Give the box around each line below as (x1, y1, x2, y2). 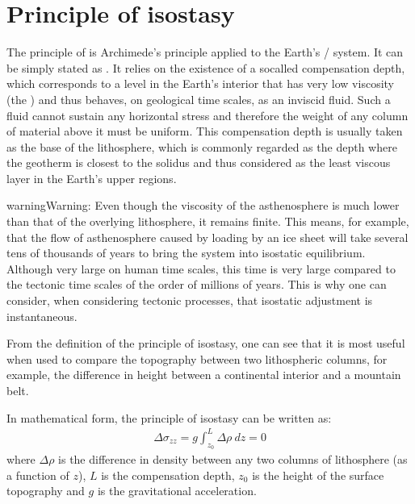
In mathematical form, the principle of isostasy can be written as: (6, 409, 332, 426)
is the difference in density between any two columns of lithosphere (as (58, 450, 408, 467)
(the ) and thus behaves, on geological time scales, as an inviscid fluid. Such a (6, 90, 391, 107)
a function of (6, 466, 69, 483)
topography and (6, 482, 85, 499)
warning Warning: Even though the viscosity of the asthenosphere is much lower (6, 197, 400, 214)
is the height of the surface (252, 466, 384, 483)
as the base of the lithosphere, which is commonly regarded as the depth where (6, 138, 397, 155)
